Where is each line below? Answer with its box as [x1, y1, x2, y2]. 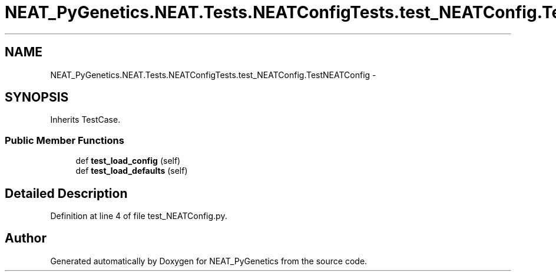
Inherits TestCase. [50, 115, 121, 125]
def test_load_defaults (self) [75, 166, 188, 176]
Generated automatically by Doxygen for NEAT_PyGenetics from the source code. [50, 255, 368, 266]
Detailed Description [5, 186, 128, 201]
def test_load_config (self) [75, 156, 181, 166]
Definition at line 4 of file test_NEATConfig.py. [50, 211, 227, 221]
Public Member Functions [5, 134, 124, 146]
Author [5, 231, 47, 246]
